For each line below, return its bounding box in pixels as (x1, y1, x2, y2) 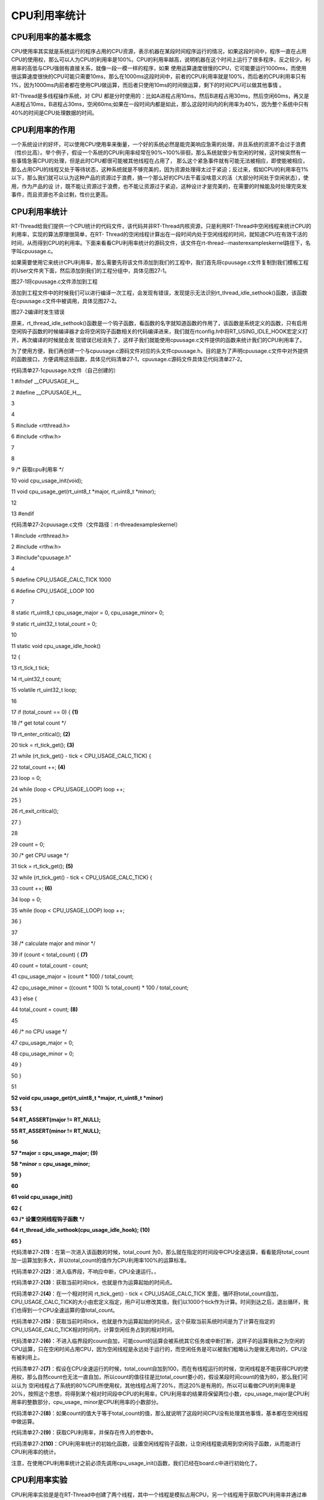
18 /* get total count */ (11, 719, 66, 727)
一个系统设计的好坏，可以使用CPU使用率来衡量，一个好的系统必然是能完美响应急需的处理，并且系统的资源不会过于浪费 (11, 140, 306, 148)
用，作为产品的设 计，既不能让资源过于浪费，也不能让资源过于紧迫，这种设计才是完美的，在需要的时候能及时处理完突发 (11, 182, 307, 190)
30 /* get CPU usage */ (11, 852, 69, 859)
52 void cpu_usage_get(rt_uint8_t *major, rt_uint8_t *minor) (11, 1094, 163, 1101)
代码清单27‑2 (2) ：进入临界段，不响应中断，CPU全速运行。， (11, 1268, 159, 1275)
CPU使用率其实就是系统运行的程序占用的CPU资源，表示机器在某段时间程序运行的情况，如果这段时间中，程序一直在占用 (11, 48, 307, 55)
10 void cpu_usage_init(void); (11, 477, 83, 484)
